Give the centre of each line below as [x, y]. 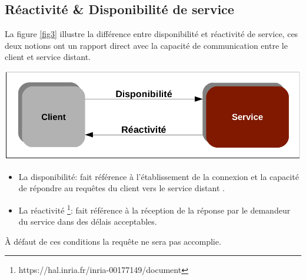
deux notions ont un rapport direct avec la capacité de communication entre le [146, 45]
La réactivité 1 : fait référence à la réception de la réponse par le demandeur [154, 209]
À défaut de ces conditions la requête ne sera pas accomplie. [113, 241]
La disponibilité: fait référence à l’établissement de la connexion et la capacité [159, 176]
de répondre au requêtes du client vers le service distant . [122, 188]
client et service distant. [48, 57]
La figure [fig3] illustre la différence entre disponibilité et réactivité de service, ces [152, 34]
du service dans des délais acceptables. [88, 221]
